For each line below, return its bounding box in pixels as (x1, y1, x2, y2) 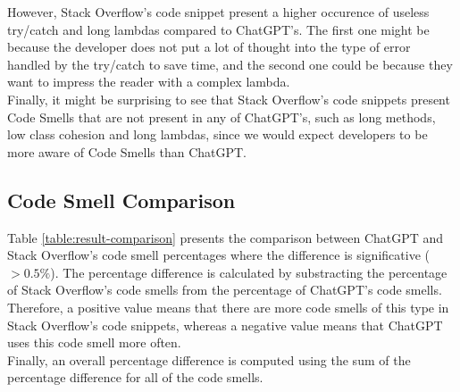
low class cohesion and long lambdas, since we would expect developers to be (7, 125, 428, 144)
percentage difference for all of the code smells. (7, 368, 263, 387)
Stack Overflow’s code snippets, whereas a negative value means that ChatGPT (7, 315, 443, 334)
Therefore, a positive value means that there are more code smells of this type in (7, 297, 449, 316)
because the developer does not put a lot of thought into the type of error (7, 38, 411, 56)
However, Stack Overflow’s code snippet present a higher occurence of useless (7, 3, 430, 21)
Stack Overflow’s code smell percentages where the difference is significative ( (7, 246, 430, 264)
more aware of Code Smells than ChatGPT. (7, 142, 247, 161)
